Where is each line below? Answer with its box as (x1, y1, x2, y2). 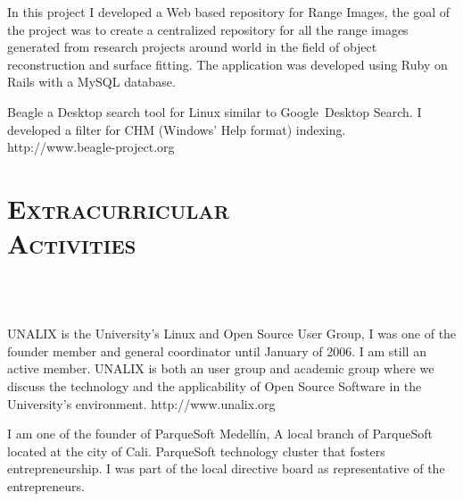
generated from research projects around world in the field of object (7, 38, 377, 56)
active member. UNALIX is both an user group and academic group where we (7, 359, 434, 378)
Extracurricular (7, 189, 229, 226)
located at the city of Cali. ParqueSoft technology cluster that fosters (7, 441, 385, 460)
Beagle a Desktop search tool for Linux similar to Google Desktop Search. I (7, 102, 422, 121)
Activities (7, 225, 136, 262)
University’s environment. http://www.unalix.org (7, 394, 276, 413)
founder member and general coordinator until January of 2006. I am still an (7, 341, 426, 360)
